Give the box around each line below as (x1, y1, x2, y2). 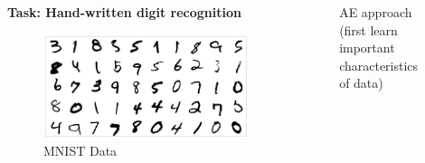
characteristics (339, 55, 419, 74)
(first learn (339, 20, 398, 39)
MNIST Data (43, 141, 118, 160)
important (339, 38, 395, 57)
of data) (339, 73, 383, 92)
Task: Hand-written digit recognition (7, 3, 241, 21)
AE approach (339, 3, 412, 21)
